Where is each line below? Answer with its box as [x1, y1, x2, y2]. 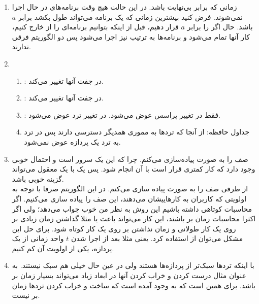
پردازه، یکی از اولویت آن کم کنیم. [12, 243, 114, 253]
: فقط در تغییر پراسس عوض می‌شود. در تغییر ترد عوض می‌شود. [24, 109, 220, 120]
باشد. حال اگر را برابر [187, 21, 253, 32]
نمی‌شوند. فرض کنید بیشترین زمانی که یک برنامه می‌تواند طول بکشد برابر [18, 11, 243, 22]
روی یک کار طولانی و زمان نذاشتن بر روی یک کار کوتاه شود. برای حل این [12, 223, 236, 233]
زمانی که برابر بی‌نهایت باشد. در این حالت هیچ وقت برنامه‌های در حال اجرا [12, 2, 237, 12]
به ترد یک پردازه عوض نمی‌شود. [24, 136, 121, 147]
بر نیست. [12, 290, 40, 300]
